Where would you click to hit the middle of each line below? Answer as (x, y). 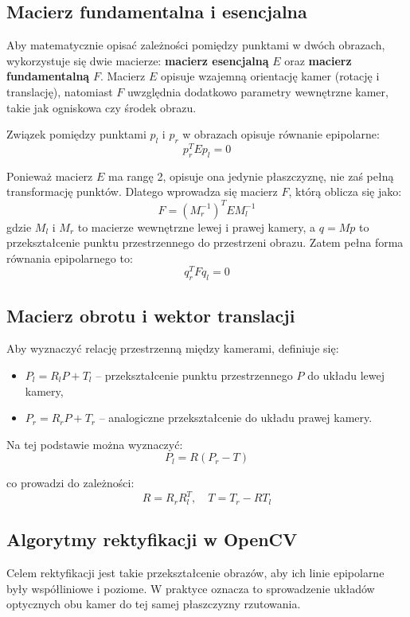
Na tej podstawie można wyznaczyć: (95, 444)
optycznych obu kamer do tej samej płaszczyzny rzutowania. (154, 604)
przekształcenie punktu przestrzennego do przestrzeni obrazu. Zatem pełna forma (205, 242)
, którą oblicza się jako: (345, 191)
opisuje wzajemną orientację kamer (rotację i (270, 76)
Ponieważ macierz (50, 176)
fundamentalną (48, 76)
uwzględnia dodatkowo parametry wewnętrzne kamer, (258, 91)
